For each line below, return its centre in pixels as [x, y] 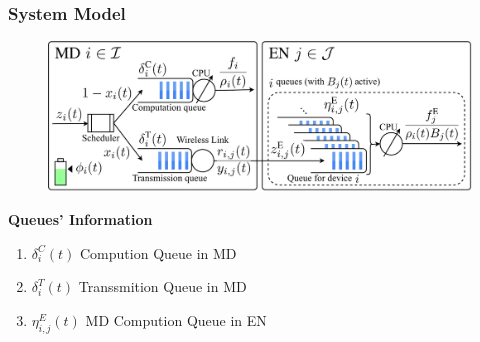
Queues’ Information [80, 219]
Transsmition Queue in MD [162, 286]
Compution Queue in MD [158, 252]
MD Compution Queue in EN [176, 319]
